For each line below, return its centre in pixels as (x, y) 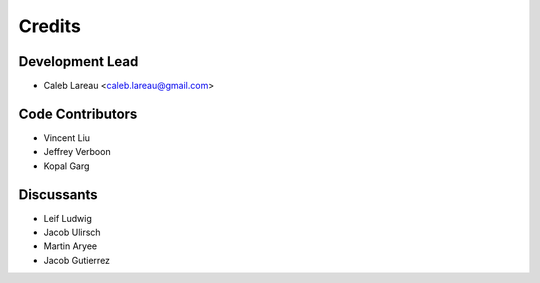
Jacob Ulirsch (72, 232)
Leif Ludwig (67, 218)
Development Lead (78, 61)
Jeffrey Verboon (77, 152)
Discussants (58, 194)
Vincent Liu (66, 137)
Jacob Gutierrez (76, 260)
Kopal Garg (66, 166)
